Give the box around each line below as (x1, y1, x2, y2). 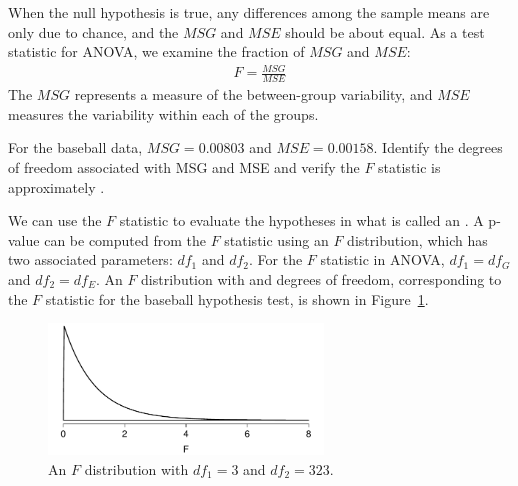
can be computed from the (44, 229, 206, 250)
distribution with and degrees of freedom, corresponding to (141, 268, 502, 289)
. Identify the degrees (373, 137, 503, 158)
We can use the (8, 210, 102, 231)
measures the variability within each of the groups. (8, 103, 319, 124)
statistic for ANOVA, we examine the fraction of (8, 41, 305, 62)
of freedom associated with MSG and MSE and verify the (8, 156, 360, 177)
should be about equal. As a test (285, 21, 485, 42)
